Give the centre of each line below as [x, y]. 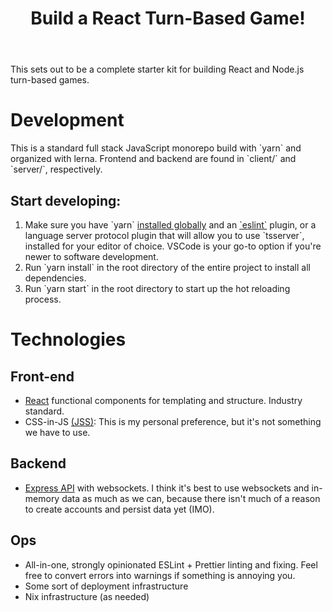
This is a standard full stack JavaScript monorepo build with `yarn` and [156, 148]
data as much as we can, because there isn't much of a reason [191, 498]
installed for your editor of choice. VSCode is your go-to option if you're [173, 246]
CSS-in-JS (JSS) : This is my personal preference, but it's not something [173, 421]
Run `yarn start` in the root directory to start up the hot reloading [157, 288]
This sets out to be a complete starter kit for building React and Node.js [157, 69]
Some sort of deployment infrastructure [106, 586]
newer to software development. [91, 256]
